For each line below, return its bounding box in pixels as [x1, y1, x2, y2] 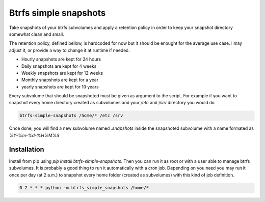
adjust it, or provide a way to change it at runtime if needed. [9, 47, 130, 53]
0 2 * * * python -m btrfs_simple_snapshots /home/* [19, 185, 149, 191]
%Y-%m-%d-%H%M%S [9, 132, 60, 138]
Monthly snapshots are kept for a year [21, 77, 99, 83]
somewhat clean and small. [9, 31, 64, 37]
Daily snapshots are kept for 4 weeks [21, 63, 97, 69]
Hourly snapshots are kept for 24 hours [21, 57, 101, 62]
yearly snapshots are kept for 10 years [21, 84, 99, 89]
